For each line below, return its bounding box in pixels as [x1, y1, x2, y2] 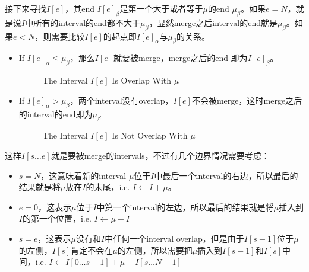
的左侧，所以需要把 [117, 244, 193, 256]
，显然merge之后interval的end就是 [149, 16, 278, 28]
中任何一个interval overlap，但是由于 [105, 232, 244, 244]
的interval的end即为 [18, 107, 93, 120]
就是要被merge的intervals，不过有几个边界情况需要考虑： [51, 149, 270, 161]
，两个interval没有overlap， [70, 94, 174, 106]
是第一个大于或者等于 [119, 2, 203, 14]
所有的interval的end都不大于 [33, 16, 140, 28]
